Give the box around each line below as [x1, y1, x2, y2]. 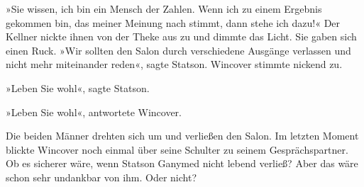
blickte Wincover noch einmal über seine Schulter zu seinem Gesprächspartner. [6, 142, 348, 157]
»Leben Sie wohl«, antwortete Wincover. [6, 104, 182, 119]
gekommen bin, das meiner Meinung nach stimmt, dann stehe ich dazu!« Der [6, 15, 341, 30]
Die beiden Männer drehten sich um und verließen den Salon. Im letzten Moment [6, 128, 359, 143]
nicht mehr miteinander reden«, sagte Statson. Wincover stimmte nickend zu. [6, 57, 343, 72]
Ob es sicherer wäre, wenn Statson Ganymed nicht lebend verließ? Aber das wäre [6, 156, 358, 171]
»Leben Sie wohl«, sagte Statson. [6, 80, 150, 95]
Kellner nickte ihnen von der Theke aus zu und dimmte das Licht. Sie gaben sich [6, 29, 357, 44]
